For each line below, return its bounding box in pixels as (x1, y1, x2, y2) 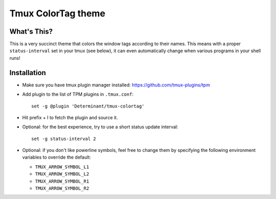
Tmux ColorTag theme (9, 8, 106, 19)
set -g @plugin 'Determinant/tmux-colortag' (31, 103, 145, 109)
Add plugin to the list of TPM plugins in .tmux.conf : (22, 91, 134, 97)
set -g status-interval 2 (31, 136, 97, 142)
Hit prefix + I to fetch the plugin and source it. (22, 114, 118, 120)
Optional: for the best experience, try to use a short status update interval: (22, 124, 178, 130)
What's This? (9, 27, 53, 36)
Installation (9, 68, 46, 77)
